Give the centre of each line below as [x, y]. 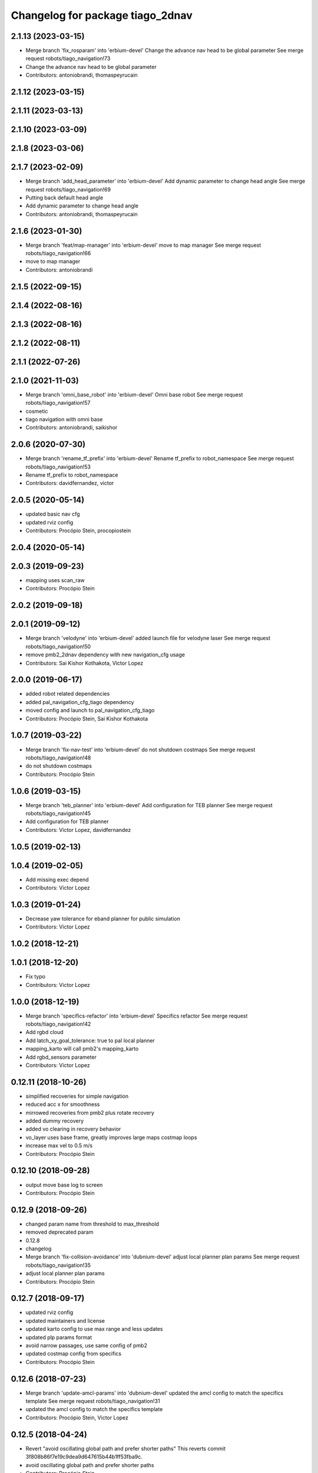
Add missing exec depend [57, 879]
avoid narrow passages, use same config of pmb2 [86, 1346]
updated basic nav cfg [53, 514]
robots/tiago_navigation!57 [58, 403]
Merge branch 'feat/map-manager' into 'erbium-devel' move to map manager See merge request [143, 245]
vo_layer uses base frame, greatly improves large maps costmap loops [111, 1137]
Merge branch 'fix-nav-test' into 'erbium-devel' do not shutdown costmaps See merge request [140, 749]
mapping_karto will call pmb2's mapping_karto [82, 1049]
